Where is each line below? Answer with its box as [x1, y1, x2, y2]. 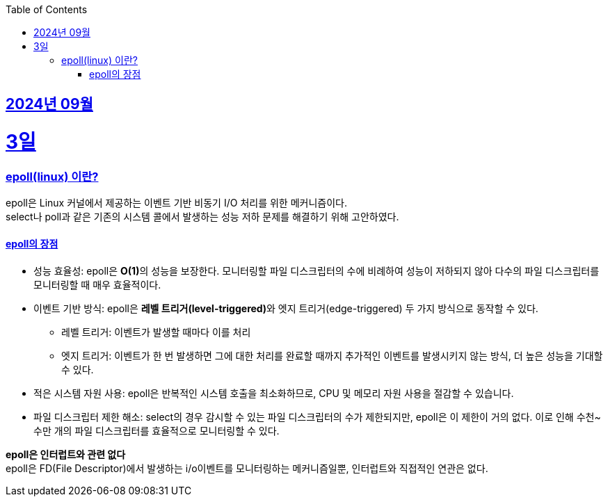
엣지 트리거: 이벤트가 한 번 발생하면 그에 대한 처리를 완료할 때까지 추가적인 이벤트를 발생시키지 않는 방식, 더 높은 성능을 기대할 [61, 349, 603, 362]
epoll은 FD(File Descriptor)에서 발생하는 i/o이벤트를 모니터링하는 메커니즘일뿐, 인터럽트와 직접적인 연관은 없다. [6, 462, 488, 474]
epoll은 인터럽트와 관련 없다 [6, 448, 126, 460]
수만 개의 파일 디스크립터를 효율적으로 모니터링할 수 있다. [33, 424, 280, 437]
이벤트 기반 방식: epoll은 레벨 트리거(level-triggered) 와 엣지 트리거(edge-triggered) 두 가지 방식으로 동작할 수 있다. [33, 302, 538, 314]
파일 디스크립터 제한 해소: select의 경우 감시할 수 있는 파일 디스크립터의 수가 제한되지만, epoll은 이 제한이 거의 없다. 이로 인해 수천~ [33, 410, 601, 423]
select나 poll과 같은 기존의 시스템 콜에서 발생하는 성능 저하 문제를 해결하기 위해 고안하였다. [6, 211, 399, 223]
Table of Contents [6, 3, 88, 15]
